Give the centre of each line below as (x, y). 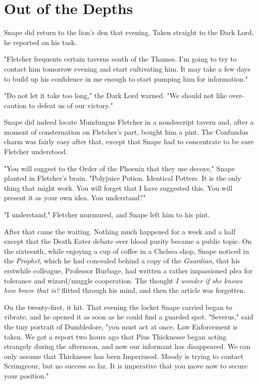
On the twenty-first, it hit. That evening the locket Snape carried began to (118, 307)
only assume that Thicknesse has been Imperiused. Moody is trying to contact (124, 356)
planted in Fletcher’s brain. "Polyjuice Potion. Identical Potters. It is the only (123, 178)
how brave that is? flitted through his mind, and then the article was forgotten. (125, 290)
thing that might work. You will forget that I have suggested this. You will (118, 187)
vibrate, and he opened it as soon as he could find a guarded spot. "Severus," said (129, 317)
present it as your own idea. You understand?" (75, 198)
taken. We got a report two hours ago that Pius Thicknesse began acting (115, 336)
